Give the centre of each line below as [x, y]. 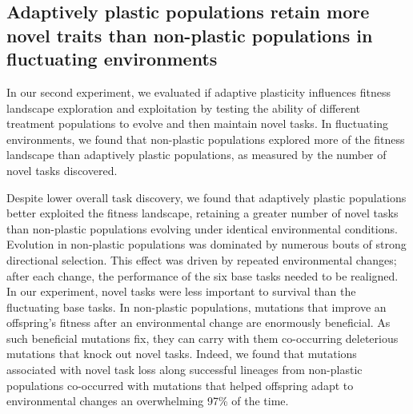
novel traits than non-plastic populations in [190, 35]
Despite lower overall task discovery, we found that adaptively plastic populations [206, 197]
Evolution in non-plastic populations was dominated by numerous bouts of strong [206, 244]
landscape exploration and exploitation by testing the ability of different [184, 107]
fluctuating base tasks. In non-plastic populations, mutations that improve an [196, 307]
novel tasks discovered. [62, 170]
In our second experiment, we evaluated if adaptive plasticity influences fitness [198, 92]
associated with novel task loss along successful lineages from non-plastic [184, 370]
